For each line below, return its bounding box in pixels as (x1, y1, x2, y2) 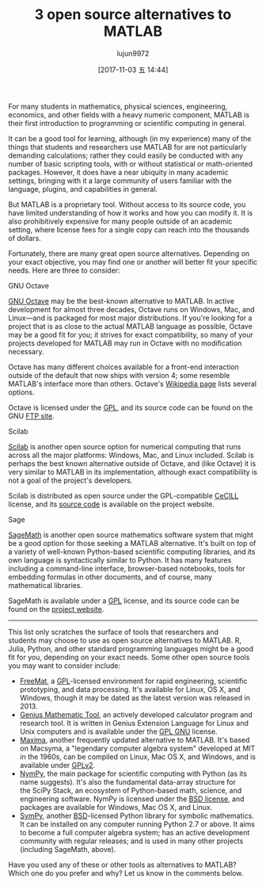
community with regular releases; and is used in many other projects (19, 836, 244, 846)
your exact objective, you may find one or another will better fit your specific (8, 257, 258, 266)
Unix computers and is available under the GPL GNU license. (19, 727, 218, 736)
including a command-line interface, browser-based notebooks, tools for (8, 563, 245, 573)
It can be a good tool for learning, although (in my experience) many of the (8, 133, 252, 143)
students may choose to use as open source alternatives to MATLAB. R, (8, 636, 241, 645)
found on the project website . (8, 604, 104, 613)
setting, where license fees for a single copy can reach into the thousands (8, 224, 249, 235)
